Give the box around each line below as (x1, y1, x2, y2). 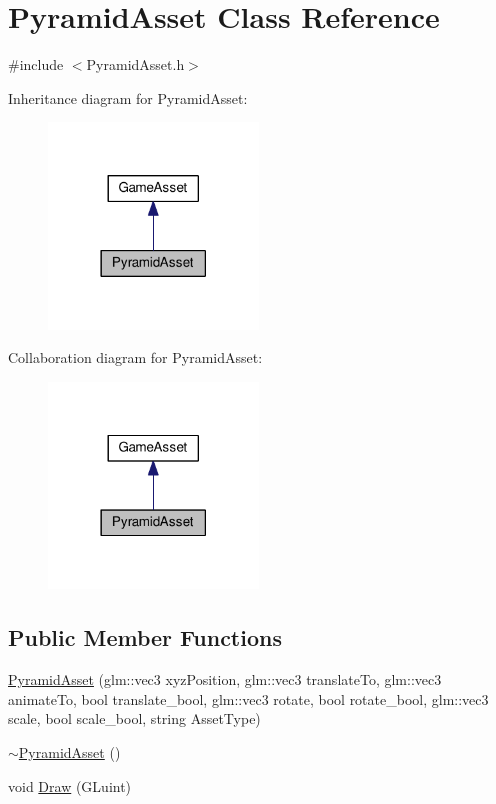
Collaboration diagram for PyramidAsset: (8, 347, 263, 368)
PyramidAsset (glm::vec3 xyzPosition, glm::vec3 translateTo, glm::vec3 (8, 669, 442, 690)
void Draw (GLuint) (8, 775, 132, 796)
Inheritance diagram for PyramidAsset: (8, 87, 248, 108)
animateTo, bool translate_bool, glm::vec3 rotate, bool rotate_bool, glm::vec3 (8, 688, 489, 709)
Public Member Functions (8, 622, 282, 653)
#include (8, 54, 64, 75)
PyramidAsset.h (86, 54, 185, 75)
